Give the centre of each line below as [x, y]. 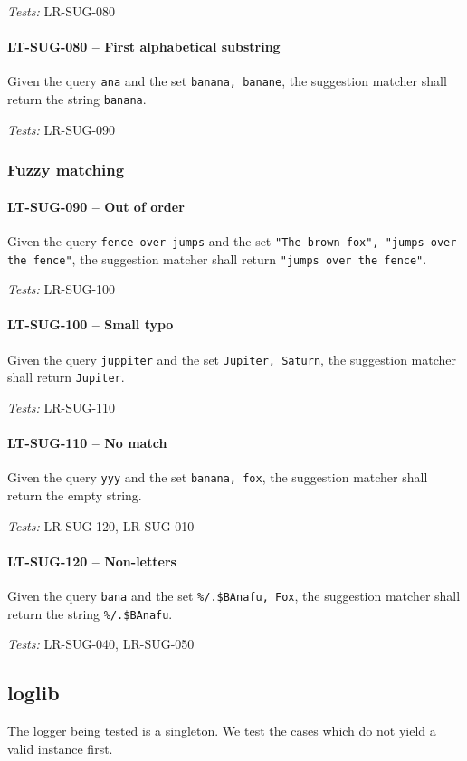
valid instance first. [60, 748]
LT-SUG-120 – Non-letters [92, 561]
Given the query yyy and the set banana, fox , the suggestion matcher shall [218, 477]
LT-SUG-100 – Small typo [91, 324]
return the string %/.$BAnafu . [90, 613]
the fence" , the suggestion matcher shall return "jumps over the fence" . [217, 258]
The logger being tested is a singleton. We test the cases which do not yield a [222, 731]
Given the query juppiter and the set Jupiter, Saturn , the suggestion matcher [232, 359]
